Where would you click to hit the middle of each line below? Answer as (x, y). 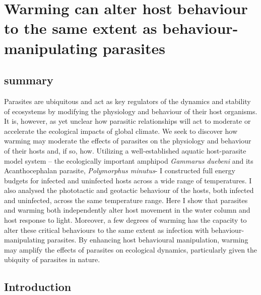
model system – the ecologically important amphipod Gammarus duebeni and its (129, 160)
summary (29, 80)
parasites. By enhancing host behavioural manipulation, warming (148, 240)
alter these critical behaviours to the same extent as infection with (107, 230)
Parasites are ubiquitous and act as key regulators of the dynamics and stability (127, 101)
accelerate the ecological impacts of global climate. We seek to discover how (121, 131)
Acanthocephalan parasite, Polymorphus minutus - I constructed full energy (120, 170)
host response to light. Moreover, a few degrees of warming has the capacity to (125, 220)
